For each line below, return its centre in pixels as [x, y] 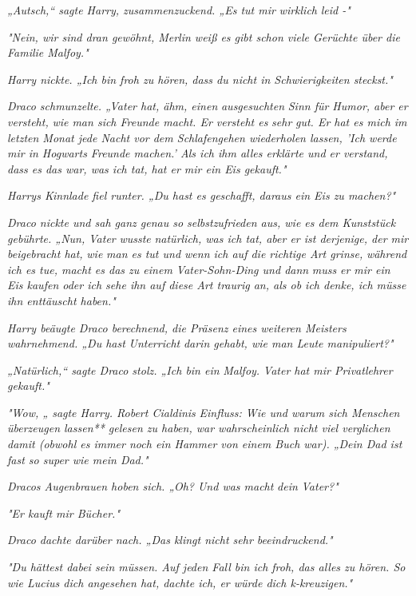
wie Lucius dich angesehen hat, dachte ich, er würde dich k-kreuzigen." [180, 582]
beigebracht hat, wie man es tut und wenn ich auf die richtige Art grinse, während [207, 254]
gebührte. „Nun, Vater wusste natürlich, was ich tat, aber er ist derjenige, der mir [208, 238]
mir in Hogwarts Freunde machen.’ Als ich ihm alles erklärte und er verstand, [198, 153]
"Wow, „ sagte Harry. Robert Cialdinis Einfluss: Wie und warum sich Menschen [204, 412]
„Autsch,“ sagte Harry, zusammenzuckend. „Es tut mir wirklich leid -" [179, 10]
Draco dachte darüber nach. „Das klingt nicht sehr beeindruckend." [170, 540]
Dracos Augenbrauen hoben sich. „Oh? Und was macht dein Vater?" [173, 486]
